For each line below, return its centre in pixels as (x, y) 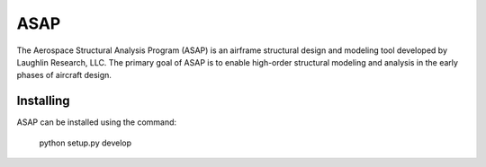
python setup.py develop (85, 143)
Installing (44, 101)
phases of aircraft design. (64, 75)
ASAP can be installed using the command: (97, 122)
